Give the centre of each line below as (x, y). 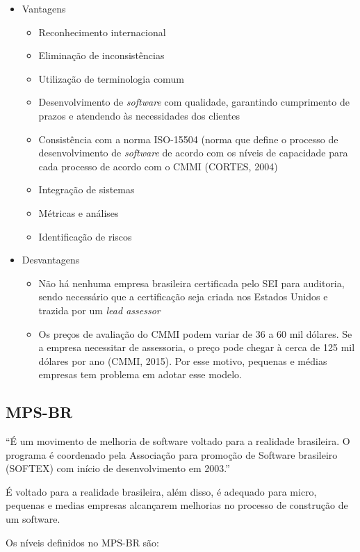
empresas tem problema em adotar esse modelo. (140, 374)
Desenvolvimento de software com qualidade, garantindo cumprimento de (194, 102)
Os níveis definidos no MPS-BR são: (83, 542)
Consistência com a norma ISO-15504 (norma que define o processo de (188, 139)
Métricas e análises (79, 212)
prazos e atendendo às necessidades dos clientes (139, 115)
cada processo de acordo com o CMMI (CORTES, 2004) (158, 166)
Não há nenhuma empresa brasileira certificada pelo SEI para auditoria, (191, 283)
